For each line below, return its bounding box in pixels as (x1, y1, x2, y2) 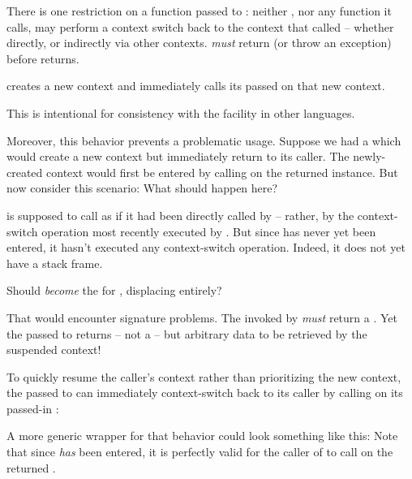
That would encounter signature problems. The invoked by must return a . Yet (6, 309, 397, 326)
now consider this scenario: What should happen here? (6, 179, 278, 196)
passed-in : (6, 399, 59, 416)
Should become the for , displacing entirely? (6, 282, 222, 299)
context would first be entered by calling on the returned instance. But (46, 163, 398, 180)
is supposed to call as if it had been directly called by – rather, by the (6, 206, 354, 223)
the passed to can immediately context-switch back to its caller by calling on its (6, 384, 403, 401)
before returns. (6, 50, 79, 67)
